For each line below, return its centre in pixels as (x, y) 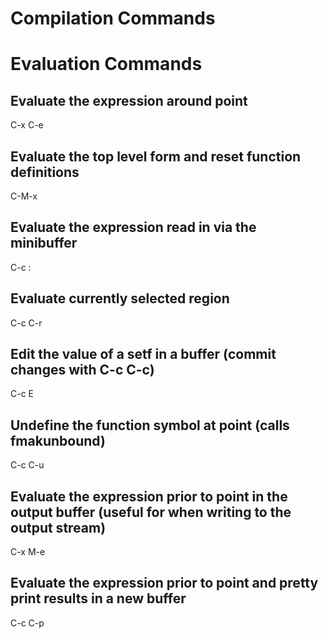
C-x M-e (28, 552)
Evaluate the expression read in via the (133, 227)
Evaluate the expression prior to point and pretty (164, 583)
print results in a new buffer (98, 598)
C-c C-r (26, 323)
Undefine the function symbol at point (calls (150, 425)
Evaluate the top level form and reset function (156, 156)
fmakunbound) (58, 440)
